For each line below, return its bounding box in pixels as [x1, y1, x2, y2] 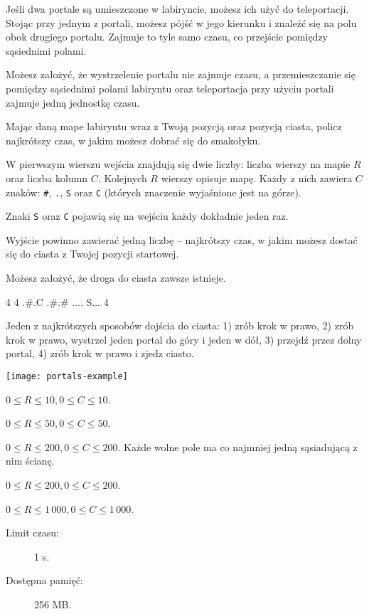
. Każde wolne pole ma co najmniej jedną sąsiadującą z [117, 439, 358, 454]
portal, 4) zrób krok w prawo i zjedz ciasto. [6, 346, 194, 361]
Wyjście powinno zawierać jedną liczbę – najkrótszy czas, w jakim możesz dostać [6, 232, 358, 247]
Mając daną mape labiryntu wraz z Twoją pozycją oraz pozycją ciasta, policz [6, 119, 342, 134]
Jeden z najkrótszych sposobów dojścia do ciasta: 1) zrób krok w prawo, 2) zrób [6, 318, 354, 333]
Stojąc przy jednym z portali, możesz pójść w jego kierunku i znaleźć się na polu [6, 15, 357, 30]
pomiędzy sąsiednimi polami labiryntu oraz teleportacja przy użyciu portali [6, 80, 334, 95]
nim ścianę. [6, 453, 55, 468]
